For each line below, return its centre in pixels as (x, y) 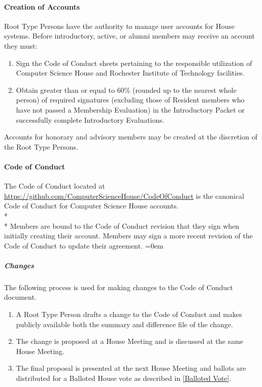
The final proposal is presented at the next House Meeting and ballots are (131, 368)
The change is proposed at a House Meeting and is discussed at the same (129, 341)
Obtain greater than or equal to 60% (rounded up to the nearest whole (126, 90)
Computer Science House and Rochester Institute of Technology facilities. (130, 73)
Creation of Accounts (42, 6)
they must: (21, 45)
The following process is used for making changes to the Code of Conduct (119, 287)
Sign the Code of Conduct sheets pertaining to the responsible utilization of (134, 63)
